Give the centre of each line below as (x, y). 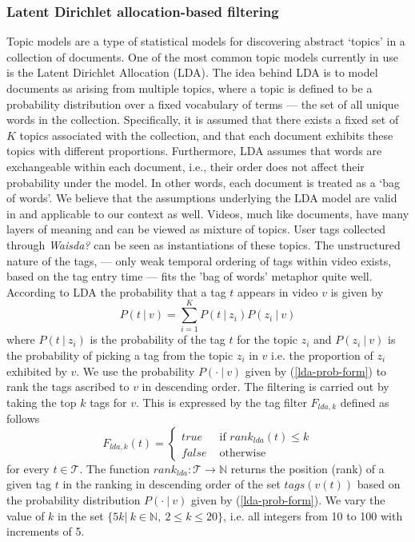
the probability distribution (74, 500)
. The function (114, 468)
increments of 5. (46, 531)
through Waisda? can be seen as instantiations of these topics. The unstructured (204, 244)
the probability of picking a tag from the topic (120, 355)
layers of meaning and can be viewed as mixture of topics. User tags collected (196, 229)
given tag (29, 484)
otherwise (243, 453)
